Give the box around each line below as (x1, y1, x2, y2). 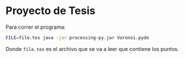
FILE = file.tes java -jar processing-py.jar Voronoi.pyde (5, 35, 149, 40)
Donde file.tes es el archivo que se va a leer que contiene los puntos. (5, 45, 179, 52)
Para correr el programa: (5, 23, 66, 30)
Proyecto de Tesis (5, 4, 95, 18)
